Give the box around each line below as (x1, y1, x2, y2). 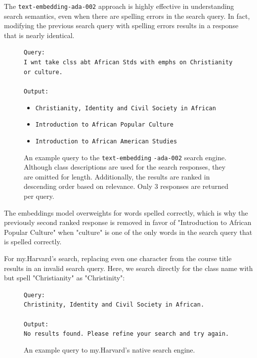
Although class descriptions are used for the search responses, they (24, 162, 226, 172)
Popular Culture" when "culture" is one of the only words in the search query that (4, 226, 253, 237)
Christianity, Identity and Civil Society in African (35, 104, 216, 112)
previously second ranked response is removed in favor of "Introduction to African (4, 217, 252, 227)
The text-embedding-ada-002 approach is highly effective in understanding (4, 1, 234, 11)
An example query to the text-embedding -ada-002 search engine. (24, 152, 227, 162)
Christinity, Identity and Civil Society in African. (24, 301, 205, 309)
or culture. (24, 68, 63, 76)
